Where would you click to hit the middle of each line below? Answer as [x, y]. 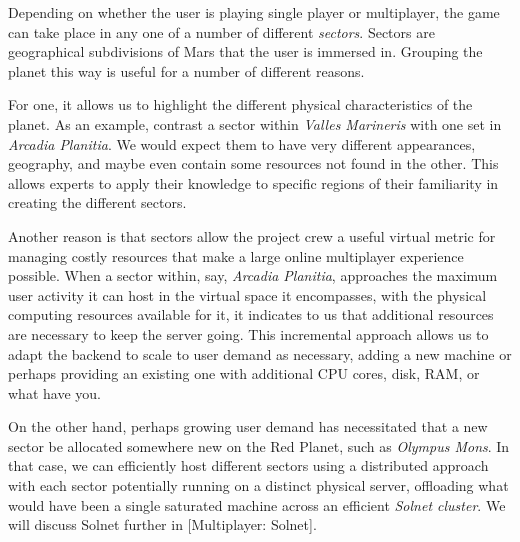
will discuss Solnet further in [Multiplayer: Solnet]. [162, 524]
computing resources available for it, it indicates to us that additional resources [251, 314]
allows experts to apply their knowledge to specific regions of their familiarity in [253, 182]
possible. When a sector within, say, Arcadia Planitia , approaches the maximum [253, 275]
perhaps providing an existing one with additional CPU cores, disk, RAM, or [244, 373]
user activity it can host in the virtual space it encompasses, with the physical [247, 294]
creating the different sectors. [97, 202]
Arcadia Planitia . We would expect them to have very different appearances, [242, 143]
